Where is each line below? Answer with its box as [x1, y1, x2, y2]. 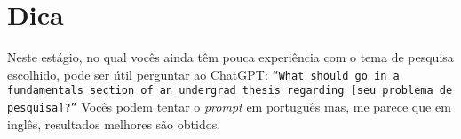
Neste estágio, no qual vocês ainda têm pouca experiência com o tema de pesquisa [7, 48, 454, 66]
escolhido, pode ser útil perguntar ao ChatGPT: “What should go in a [7, 65, 400, 83]
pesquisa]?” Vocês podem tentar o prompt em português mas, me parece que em [7, 97, 451, 116]
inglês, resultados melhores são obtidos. [7, 114, 221, 133]
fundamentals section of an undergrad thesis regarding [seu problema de [7, 84, 453, 97]
